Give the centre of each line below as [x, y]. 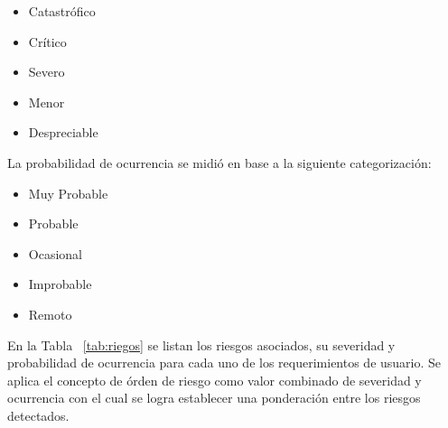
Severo [47, 72]
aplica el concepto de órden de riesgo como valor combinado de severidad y [215, 380]
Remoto [50, 314]
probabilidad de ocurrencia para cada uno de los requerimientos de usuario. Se [224, 363]
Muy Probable [68, 193]
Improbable [60, 284]
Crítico [47, 41]
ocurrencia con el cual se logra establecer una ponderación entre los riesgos [214, 398]
